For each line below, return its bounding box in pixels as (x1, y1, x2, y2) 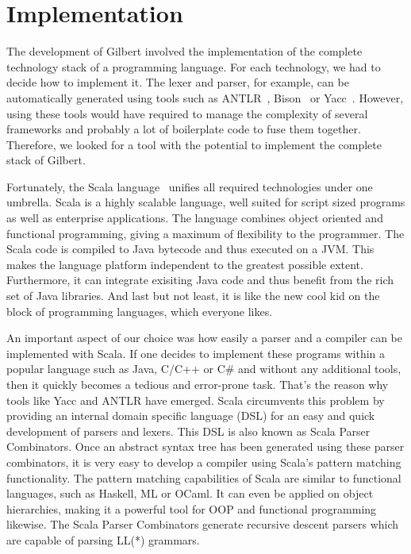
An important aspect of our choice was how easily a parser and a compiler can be (6, 329, 403, 346)
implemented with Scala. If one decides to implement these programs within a (6, 344, 386, 361)
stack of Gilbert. (6, 152, 86, 168)
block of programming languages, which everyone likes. (6, 302, 273, 319)
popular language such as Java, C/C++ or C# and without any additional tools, (6, 360, 401, 377)
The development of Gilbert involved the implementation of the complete (6, 43, 363, 60)
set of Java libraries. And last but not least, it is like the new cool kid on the (6, 287, 380, 304)
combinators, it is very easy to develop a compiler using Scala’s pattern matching (6, 453, 401, 470)
